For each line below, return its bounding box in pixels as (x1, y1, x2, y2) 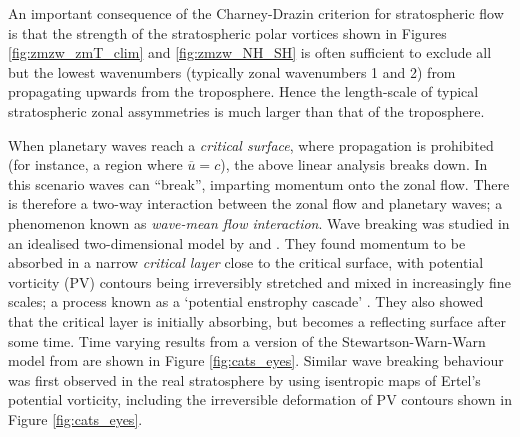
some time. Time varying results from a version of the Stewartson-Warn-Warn (8, 330, 486, 351)
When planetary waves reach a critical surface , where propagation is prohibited (8, 134, 494, 155)
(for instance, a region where (8, 154, 183, 175)
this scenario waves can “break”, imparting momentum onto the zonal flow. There (8, 173, 510, 194)
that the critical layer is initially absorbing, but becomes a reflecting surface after (8, 310, 506, 331)
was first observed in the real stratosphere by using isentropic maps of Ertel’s (8, 369, 481, 390)
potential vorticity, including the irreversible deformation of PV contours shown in (8, 389, 512, 410)
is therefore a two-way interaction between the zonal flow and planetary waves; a (8, 193, 503, 214)
